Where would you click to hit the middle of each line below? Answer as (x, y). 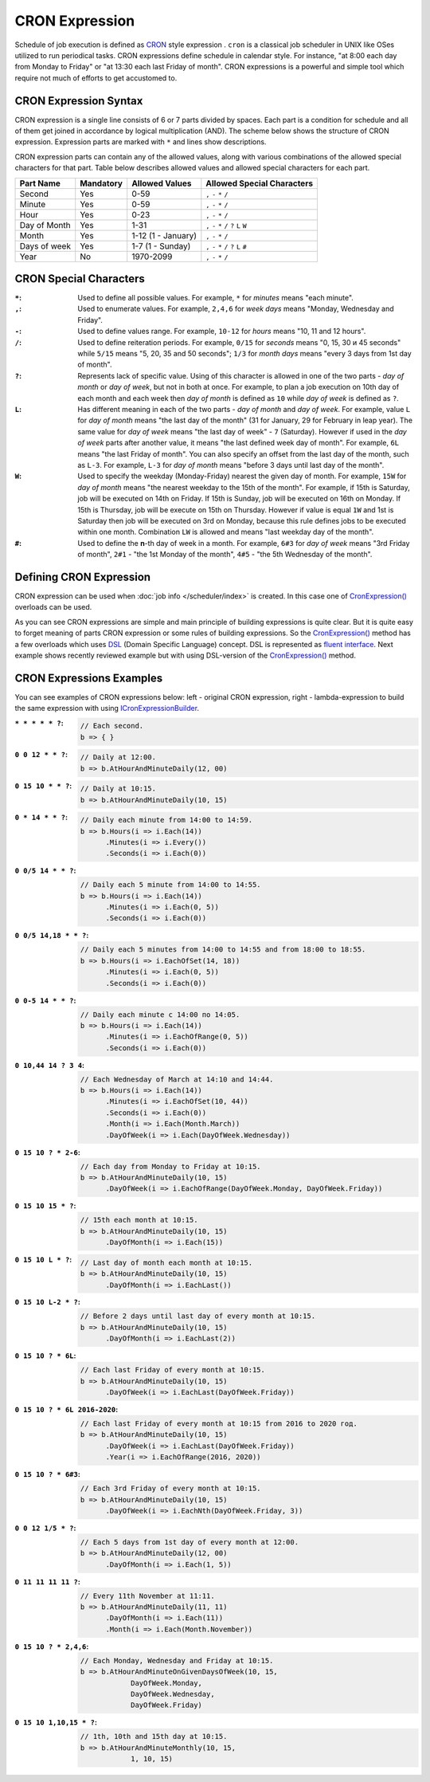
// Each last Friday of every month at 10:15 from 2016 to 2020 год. (219, 1423)
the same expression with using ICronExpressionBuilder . (107, 708)
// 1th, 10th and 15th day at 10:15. (154, 1737)
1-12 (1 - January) (164, 235)
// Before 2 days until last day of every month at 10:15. (198, 1316)
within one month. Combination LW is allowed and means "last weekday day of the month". (226, 532)
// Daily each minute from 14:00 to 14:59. (166, 820)
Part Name (40, 183)
